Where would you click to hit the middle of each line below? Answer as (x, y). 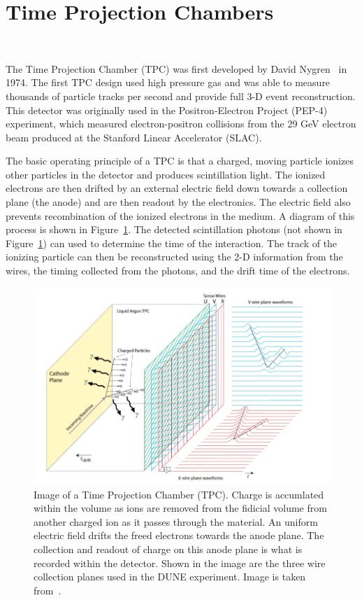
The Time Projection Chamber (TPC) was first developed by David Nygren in (176, 68)
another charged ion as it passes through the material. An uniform (176, 521)
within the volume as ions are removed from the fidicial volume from (180, 508)
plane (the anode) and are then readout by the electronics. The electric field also (178, 202)
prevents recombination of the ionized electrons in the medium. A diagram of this (180, 215)
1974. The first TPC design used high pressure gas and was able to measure (168, 82)
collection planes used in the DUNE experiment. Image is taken (170, 577)
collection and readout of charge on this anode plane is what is (168, 549)
